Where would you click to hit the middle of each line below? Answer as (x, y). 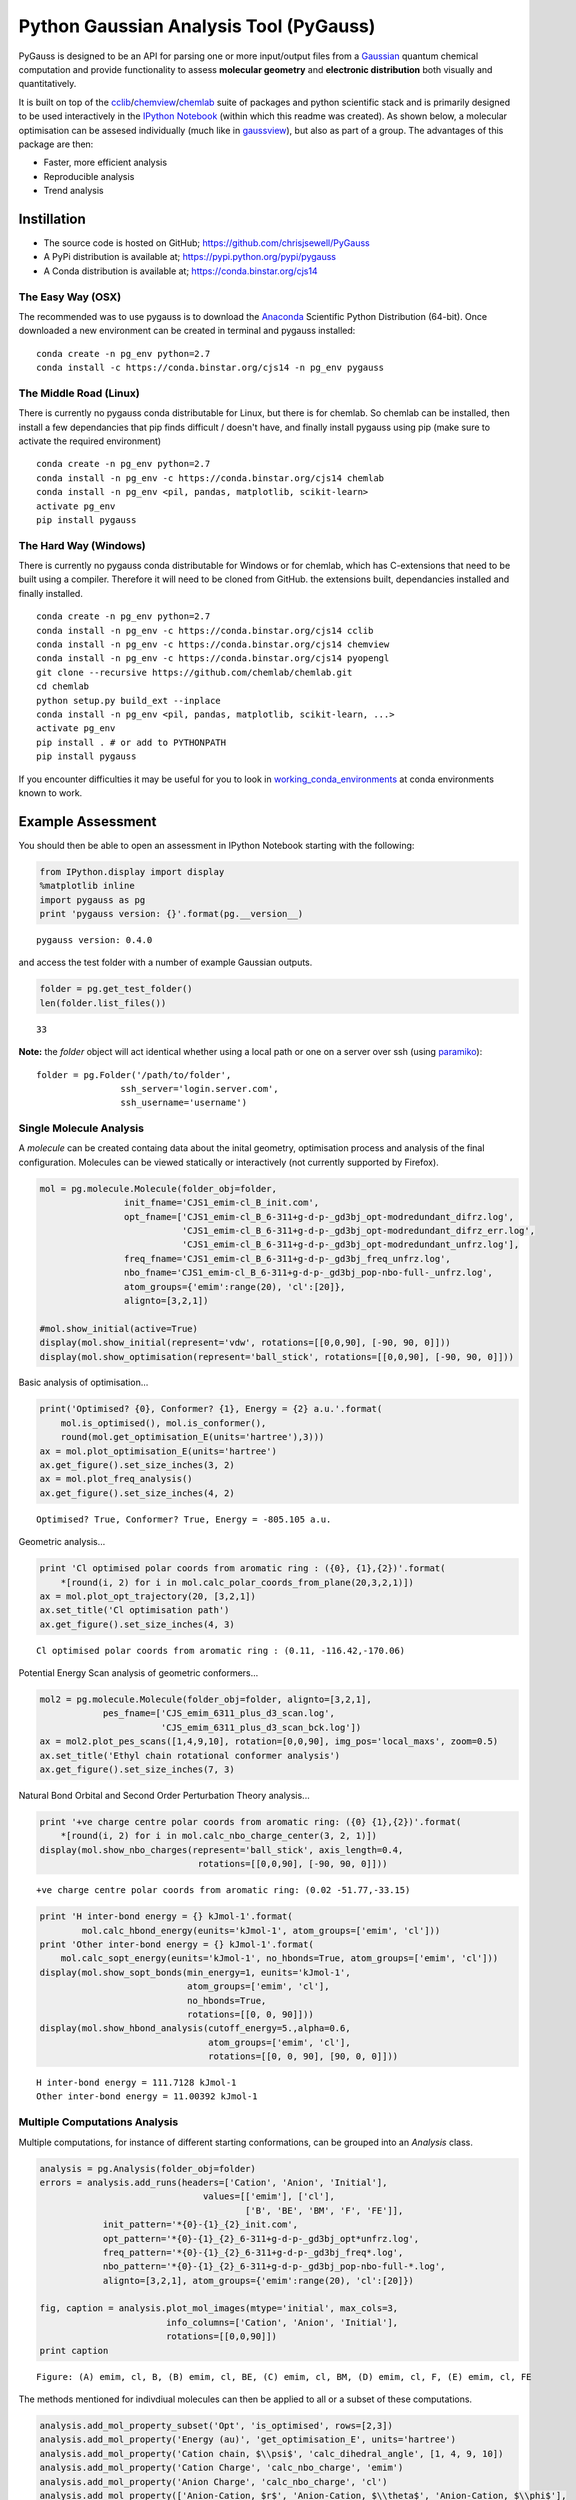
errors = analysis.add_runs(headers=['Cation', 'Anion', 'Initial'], (213, 2182)
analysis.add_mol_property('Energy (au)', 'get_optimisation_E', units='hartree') (248, 2439)
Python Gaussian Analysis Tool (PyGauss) (197, 26)
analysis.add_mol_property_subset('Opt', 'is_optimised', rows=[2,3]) (216, 2425)
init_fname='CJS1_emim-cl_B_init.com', (221, 1203)
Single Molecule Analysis (81, 1128)
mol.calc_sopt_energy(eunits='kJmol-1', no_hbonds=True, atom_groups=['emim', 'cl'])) (279, 1958)
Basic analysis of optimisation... (83, 1382)
